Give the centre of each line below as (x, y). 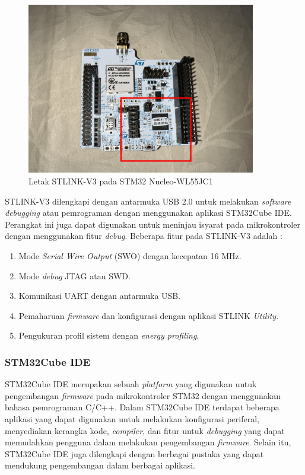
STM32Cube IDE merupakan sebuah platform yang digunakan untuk (131, 384)
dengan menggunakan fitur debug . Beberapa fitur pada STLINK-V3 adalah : (144, 236)
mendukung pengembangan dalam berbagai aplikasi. (100, 465)
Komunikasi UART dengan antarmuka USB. (100, 296)
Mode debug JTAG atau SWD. (74, 275)
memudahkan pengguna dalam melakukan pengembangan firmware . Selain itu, (148, 442)
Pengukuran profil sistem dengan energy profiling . (109, 335)
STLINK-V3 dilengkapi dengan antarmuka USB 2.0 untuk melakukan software (148, 201)
